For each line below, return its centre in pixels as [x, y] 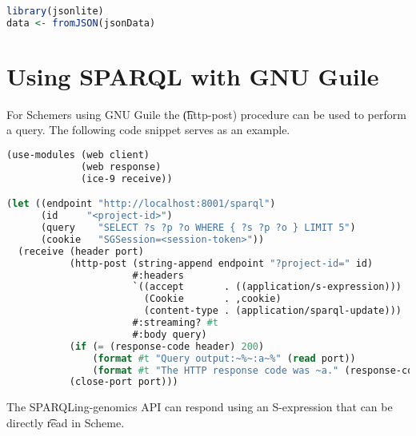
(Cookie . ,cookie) [212, 299]
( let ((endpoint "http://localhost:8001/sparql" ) [141, 204]
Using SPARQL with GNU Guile [193, 75]
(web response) [121, 166]
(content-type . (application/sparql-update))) [272, 311]
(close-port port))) [124, 382]
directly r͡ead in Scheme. [66, 422]
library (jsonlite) [55, 11]
